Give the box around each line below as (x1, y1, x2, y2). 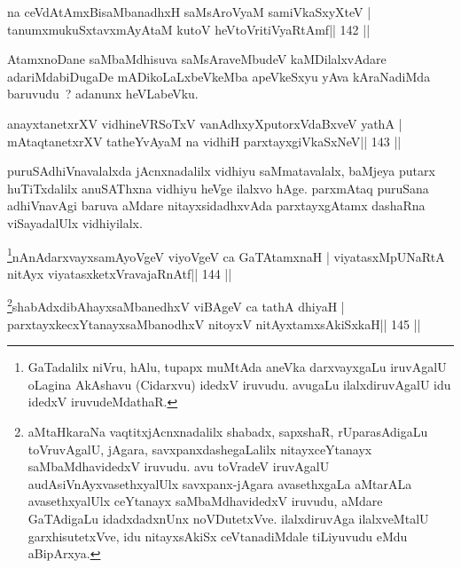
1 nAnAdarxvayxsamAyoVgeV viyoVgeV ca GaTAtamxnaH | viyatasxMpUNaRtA (7, 244, 445, 265)
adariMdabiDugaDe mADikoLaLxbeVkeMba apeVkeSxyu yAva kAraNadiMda (7, 67, 431, 85)
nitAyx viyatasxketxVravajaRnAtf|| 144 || (7, 264, 232, 282)
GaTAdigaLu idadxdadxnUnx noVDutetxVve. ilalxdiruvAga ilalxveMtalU (27, 509, 429, 527)
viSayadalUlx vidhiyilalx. (7, 213, 143, 232)
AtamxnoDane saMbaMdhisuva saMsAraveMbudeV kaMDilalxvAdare (7, 50, 387, 68)
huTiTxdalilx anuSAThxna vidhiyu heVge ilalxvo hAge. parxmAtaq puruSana (7, 178, 429, 197)
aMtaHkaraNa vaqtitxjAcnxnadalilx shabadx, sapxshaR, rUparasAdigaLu (27, 422, 428, 440)
